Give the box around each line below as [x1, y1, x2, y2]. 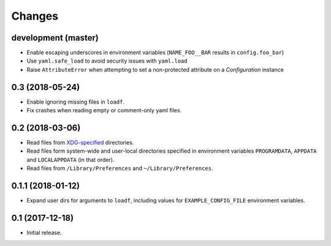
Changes [11, 9, 58, 23]
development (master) [11, 33, 99, 43]
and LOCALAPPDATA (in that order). [26, 156, 115, 163]
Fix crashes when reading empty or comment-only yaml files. [26, 107, 182, 114]
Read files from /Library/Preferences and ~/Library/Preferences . [26, 164, 213, 172]
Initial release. [26, 229, 62, 236]
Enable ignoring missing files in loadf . [26, 98, 125, 106]
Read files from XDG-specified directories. [26, 139, 134, 147]
